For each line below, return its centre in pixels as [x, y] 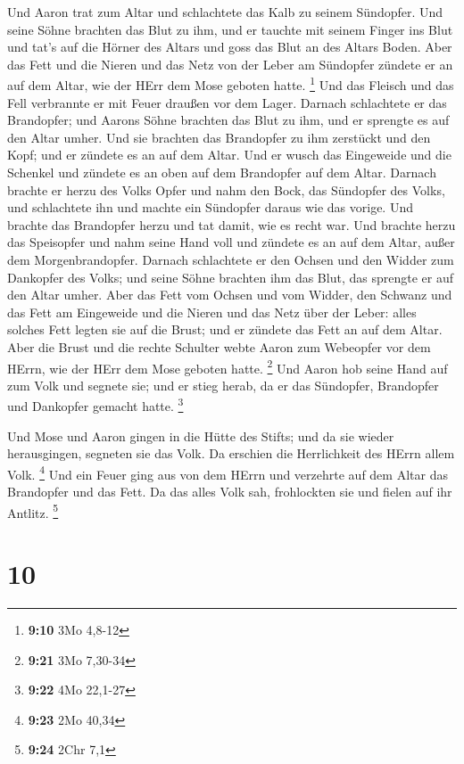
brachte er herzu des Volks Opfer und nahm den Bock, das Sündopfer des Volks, [226, 189]
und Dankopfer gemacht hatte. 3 [95, 405]
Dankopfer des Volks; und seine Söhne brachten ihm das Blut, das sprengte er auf [230, 277]
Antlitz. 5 [33, 511]
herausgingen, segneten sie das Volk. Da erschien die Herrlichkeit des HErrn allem [231, 453]
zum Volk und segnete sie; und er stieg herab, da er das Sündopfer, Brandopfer [223, 385]
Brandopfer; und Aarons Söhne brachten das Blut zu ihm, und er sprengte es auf [228, 120]
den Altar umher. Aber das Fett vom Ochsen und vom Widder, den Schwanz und [230, 295]
